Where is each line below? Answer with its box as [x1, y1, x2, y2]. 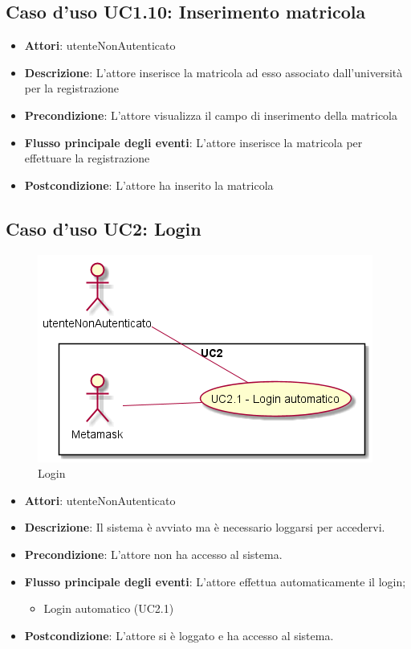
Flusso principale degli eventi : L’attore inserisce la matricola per [24, 133, 363, 150]
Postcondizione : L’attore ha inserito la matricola [24, 176, 274, 193]
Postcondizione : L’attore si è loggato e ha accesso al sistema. [24, 626, 334, 643]
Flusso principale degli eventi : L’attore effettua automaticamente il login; [24, 573, 406, 589]
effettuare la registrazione [24, 150, 150, 166]
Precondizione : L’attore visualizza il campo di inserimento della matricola [24, 106, 397, 123]
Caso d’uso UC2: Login [6, 216, 201, 240]
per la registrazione [24, 80, 120, 97]
